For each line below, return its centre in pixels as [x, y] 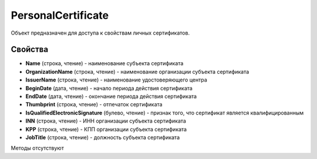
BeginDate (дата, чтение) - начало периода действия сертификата [109, 88]
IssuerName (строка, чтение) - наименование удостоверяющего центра [117, 80]
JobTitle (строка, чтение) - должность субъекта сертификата [103, 137]
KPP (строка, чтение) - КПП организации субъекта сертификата [106, 129]
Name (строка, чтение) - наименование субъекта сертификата [104, 63]
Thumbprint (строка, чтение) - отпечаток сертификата [94, 104]
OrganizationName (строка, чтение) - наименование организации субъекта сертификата [137, 72]
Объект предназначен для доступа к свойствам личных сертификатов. [100, 33]
